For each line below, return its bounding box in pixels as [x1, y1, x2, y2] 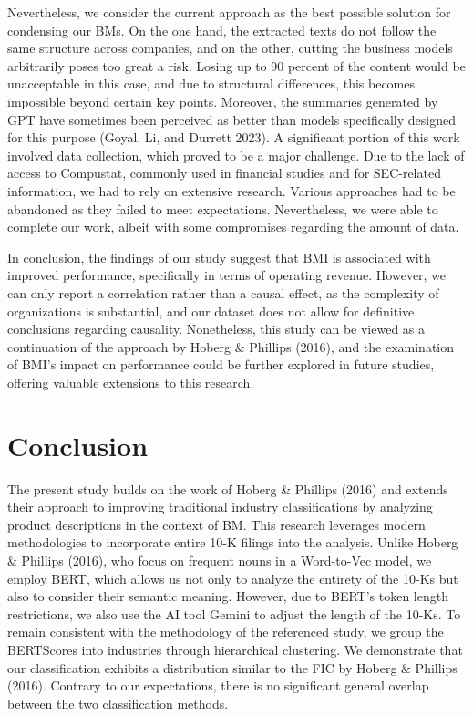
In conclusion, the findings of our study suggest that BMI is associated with [7, 247, 431, 266]
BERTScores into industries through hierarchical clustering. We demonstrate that [7, 639, 463, 659]
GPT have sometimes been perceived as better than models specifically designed [7, 109, 456, 129]
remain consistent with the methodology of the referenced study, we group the [7, 622, 444, 641]
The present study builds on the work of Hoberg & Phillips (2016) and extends [7, 479, 448, 498]
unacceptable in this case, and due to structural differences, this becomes [7, 74, 415, 93]
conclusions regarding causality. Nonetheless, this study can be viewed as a [7, 319, 426, 338]
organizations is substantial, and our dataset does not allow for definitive [7, 301, 415, 320]
